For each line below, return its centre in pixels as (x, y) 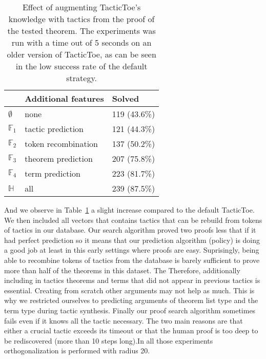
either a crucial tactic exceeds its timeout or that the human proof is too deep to (131, 330)
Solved (126, 98)
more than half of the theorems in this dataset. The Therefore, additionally (122, 270)
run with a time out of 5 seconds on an (81, 42)
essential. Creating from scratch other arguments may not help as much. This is (129, 290)
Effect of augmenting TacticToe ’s (81, 7)
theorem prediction (59, 158)
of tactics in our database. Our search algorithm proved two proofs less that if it (130, 230)
